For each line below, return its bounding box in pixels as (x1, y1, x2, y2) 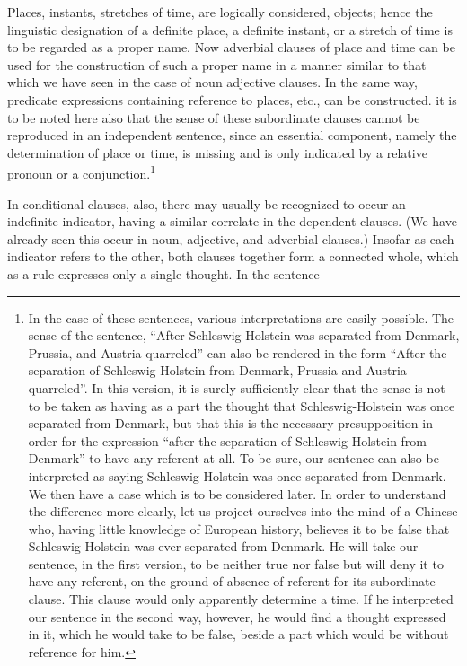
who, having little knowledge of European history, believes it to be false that (28, 519, 450, 538)
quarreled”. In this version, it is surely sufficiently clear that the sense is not (28, 378, 445, 397)
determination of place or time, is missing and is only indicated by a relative (7, 143, 427, 162)
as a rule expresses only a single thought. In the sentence (7, 264, 320, 283)
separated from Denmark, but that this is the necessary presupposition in (28, 414, 433, 433)
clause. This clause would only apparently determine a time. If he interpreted (28, 590, 454, 609)
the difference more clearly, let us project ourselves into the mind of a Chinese (28, 502, 458, 521)
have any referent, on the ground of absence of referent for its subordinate (28, 572, 436, 591)
